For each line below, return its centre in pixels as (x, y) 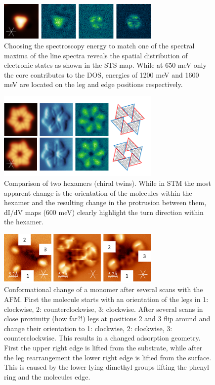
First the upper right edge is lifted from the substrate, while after (103, 347)
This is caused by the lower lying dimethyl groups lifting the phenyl (107, 367)
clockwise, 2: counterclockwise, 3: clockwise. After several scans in (104, 309)
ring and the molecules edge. (47, 376)
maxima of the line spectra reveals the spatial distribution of (96, 55)
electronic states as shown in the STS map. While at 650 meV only (105, 65)
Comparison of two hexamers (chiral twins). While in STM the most (107, 183)
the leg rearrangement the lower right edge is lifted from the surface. (108, 357)
